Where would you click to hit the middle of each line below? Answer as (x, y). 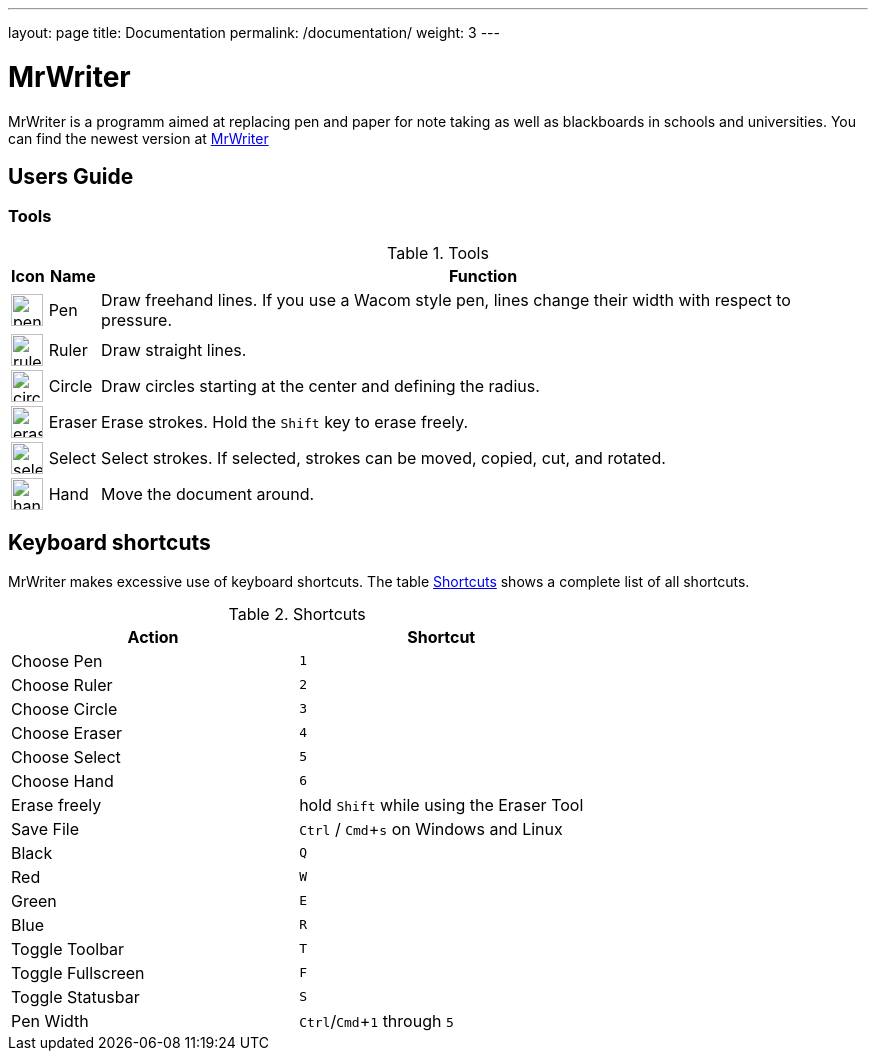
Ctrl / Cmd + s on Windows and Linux (431, 828)
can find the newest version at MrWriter (138, 138)
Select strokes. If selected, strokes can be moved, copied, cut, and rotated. (383, 457)
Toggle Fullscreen (78, 972)
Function (483, 275)
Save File (45, 828)
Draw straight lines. (174, 349)
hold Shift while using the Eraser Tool (441, 804)
